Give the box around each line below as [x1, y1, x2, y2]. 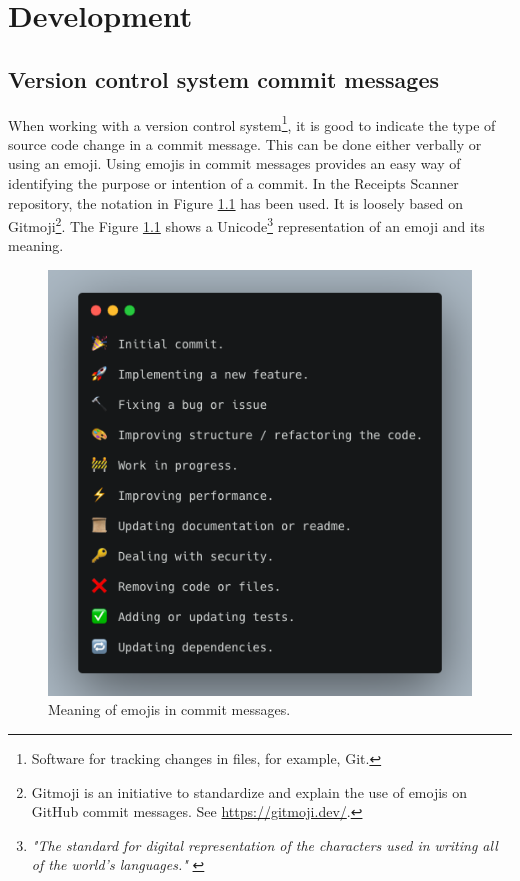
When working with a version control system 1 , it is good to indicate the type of [8, 111, 496, 135]
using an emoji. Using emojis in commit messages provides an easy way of [8, 153, 461, 174]
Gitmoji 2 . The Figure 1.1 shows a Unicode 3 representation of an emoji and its [8, 213, 485, 236]
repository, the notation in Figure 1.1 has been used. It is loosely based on [8, 192, 464, 213]
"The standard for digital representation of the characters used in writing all [31, 834, 498, 855]
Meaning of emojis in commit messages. [48, 699, 291, 720]
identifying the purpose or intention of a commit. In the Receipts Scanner [8, 173, 459, 194]
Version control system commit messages [8, 63, 440, 94]
